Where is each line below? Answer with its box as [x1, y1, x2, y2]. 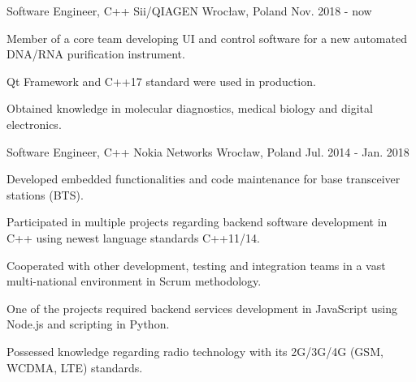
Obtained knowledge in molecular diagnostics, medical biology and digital [6, 100, 373, 117]
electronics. [6, 115, 62, 132]
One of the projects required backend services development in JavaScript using [6, 299, 397, 316]
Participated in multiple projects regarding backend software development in [6, 213, 388, 230]
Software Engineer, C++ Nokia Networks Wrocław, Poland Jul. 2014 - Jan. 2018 [6, 143, 409, 160]
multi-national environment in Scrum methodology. [6, 273, 262, 290]
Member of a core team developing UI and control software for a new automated [6, 29, 407, 46]
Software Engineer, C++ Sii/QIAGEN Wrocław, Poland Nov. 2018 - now [6, 2, 372, 19]
